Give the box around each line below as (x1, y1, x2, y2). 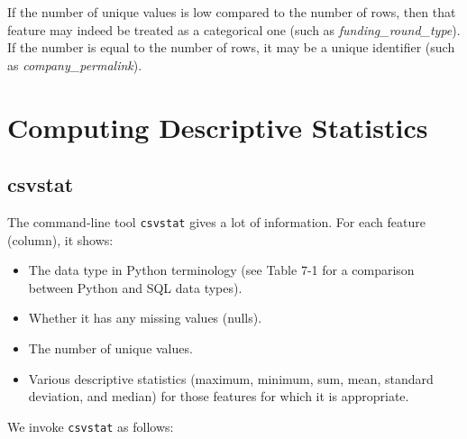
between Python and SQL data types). (28, 278, 243, 297)
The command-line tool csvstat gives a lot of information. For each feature (7, 212, 426, 231)
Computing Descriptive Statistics (7, 108, 428, 145)
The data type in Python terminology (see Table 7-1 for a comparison (28, 261, 415, 279)
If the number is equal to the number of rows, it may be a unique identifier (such (7, 38, 455, 57)
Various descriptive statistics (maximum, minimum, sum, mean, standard (28, 369, 434, 388)
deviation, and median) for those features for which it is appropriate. (28, 387, 409, 406)
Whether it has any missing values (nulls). (28, 308, 262, 327)
